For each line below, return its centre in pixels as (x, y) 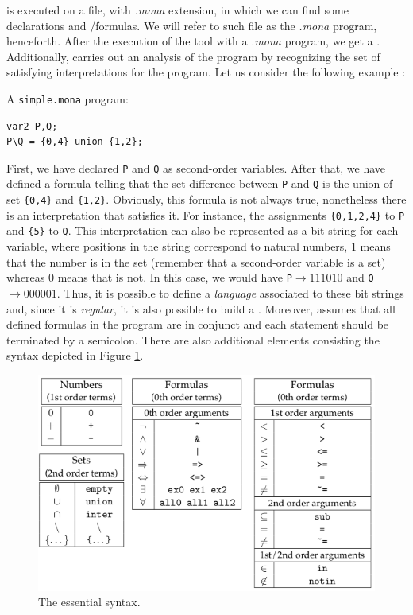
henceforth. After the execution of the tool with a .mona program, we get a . (193, 41)
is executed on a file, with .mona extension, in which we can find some (178, 10)
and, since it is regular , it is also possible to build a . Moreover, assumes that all (201, 308)
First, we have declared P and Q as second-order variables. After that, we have (196, 167)
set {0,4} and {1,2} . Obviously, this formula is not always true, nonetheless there (206, 199)
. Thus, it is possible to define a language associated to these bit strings (230, 292)
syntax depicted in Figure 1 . (75, 355)
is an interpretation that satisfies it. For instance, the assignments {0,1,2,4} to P (206, 214)
